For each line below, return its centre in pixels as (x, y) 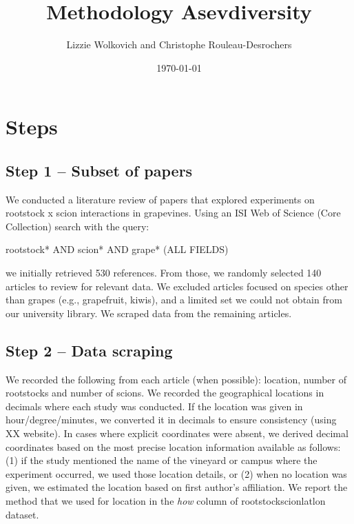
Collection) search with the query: (77, 226)
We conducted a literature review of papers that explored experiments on (160, 199)
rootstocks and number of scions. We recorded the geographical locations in (165, 393)
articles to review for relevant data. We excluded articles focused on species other (177, 286)
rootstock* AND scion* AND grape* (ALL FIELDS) (117, 249)
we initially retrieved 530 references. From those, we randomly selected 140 (164, 273)
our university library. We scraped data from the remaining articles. (149, 313)
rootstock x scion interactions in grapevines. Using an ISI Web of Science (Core (173, 213)
